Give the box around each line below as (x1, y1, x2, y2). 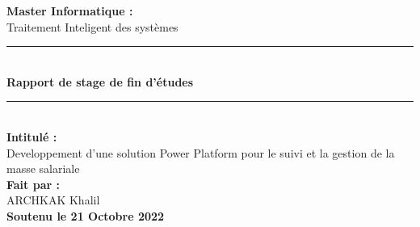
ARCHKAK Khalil (6, 191, 100, 208)
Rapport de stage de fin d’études (6, 73, 194, 90)
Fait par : (6, 175, 60, 192)
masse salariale (6, 160, 80, 177)
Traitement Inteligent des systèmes (6, 18, 178, 35)
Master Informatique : (6, 2, 133, 19)
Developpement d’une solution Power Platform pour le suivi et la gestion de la (6, 144, 395, 161)
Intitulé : (6, 128, 57, 145)
